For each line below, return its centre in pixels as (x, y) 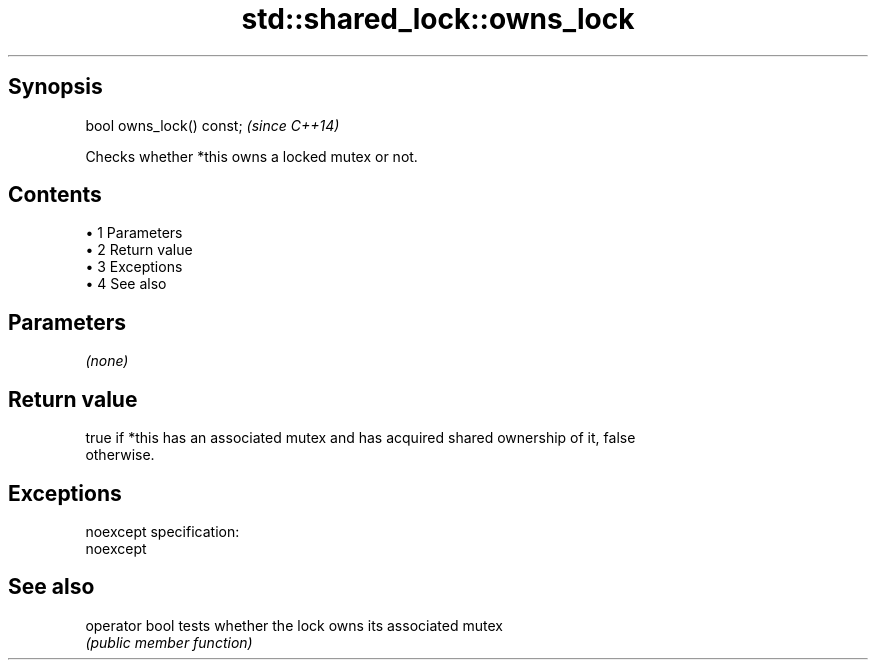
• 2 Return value (139, 250)
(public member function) (169, 642)
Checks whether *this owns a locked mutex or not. (251, 156)
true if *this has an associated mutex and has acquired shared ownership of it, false (360, 438)
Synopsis (55, 87)
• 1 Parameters (134, 233)
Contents (55, 195)
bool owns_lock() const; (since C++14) (212, 125)
